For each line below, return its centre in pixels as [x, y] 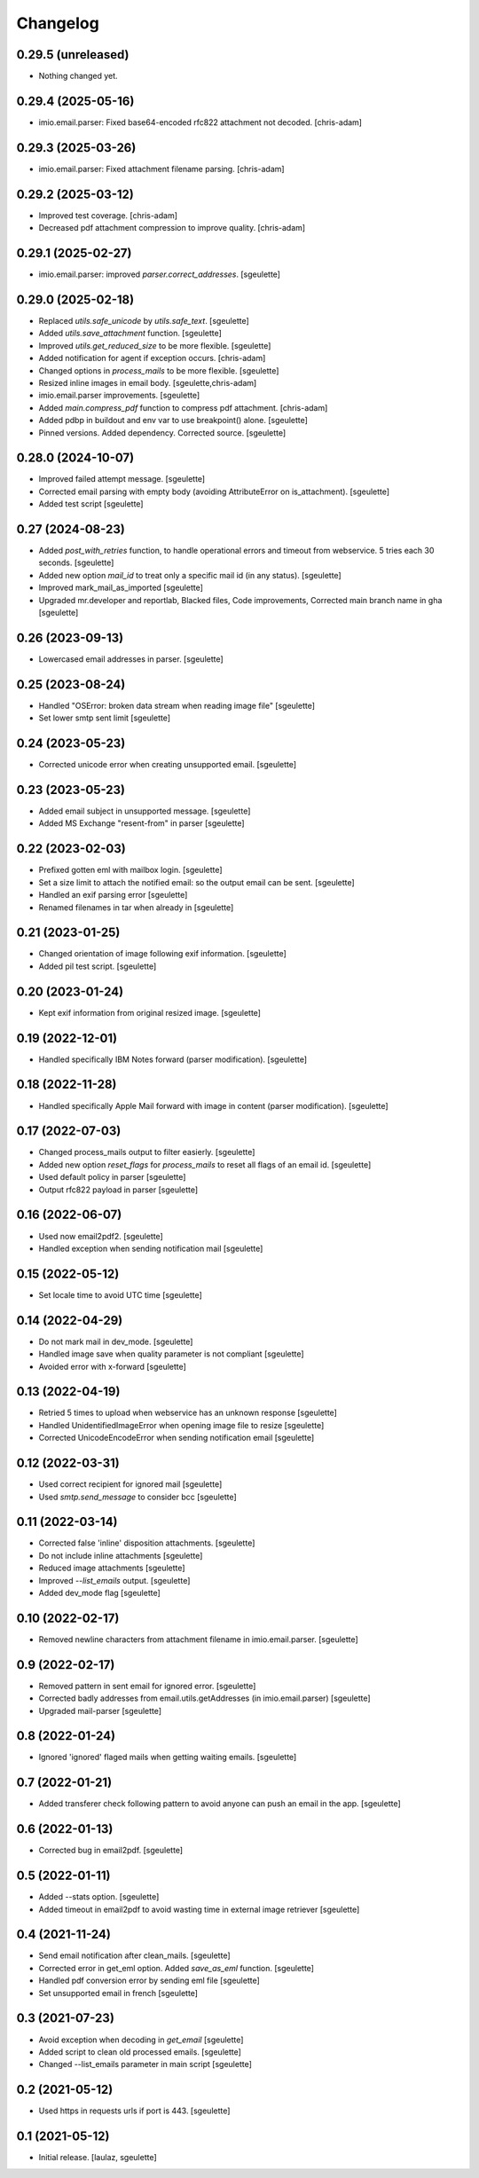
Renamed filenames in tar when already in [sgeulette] [136, 907]
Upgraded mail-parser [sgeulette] [100, 1710]
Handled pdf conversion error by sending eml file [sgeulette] [149, 1981]
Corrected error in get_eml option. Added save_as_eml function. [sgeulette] [177, 1968]
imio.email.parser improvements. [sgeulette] [119, 396]
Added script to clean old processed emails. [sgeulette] [140, 2052]
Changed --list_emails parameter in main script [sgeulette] [145, 2064]
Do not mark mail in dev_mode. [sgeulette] [116, 1341]
